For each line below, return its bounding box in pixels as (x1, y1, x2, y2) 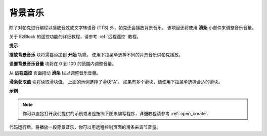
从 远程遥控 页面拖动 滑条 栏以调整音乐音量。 (9, 69, 101, 76)
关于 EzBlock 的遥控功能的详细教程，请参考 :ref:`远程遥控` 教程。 (9, 34, 141, 39)
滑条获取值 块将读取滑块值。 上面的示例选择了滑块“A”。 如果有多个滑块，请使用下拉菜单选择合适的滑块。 (9, 79, 223, 85)
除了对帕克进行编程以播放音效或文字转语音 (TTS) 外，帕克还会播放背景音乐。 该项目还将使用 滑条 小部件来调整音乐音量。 (9, 25, 257, 31)
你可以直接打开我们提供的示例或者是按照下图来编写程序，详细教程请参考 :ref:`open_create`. (22, 111, 209, 117)
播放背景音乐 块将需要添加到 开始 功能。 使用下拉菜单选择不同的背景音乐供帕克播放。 (9, 52, 183, 58)
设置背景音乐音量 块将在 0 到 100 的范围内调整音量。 (9, 61, 116, 67)
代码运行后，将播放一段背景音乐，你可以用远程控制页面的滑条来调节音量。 (9, 124, 161, 130)
